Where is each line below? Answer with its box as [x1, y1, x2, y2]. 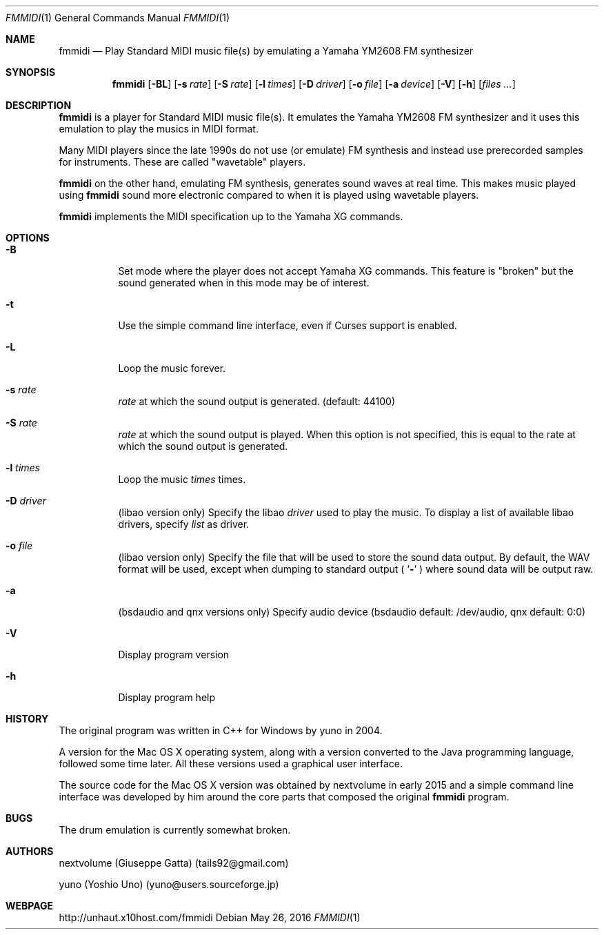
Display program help [118, 691, 216, 703]
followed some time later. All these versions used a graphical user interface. [59, 758, 403, 769]
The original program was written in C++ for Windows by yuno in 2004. [59, 725, 383, 736]
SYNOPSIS [6, 66, 56, 78]
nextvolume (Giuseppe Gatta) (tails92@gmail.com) [59, 857, 289, 869]
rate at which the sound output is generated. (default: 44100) [118, 395, 396, 407]
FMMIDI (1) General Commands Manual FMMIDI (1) [6, 12, 230, 23]
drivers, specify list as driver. [118, 518, 250, 530]
